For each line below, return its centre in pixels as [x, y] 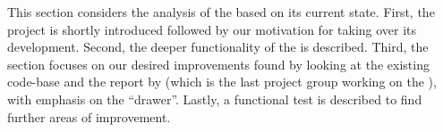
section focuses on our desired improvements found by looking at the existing [218, 64]
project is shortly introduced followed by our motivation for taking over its [212, 29]
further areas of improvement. [89, 116]
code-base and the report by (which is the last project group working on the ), [222, 82]
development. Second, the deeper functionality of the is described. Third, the [218, 47]
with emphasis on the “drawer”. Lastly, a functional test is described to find [215, 99]
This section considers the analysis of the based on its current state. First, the [221, 12]
